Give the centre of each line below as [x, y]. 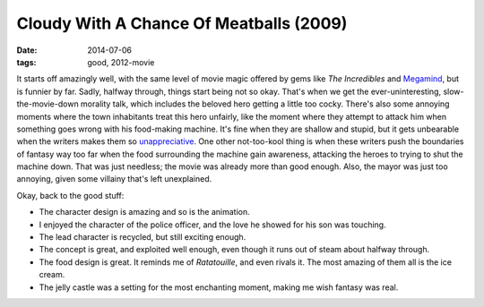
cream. [52, 275]
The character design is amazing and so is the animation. [144, 212]
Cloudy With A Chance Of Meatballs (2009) [182, 23]
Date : [27, 50]
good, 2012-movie [121, 62]
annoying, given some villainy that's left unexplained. [114, 179]
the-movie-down [48, 104]
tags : [26, 62]
